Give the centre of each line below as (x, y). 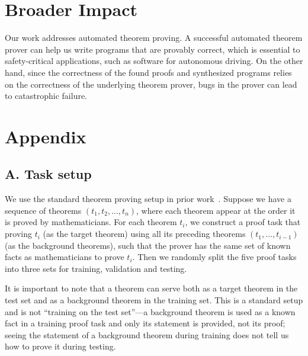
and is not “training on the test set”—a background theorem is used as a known (150, 311)
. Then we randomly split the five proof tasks (214, 257)
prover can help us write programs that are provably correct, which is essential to (153, 49)
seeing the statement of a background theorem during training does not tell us (147, 334)
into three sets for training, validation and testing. (96, 268)
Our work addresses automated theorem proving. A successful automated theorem (154, 38)
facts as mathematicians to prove (65, 257)
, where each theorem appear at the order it (216, 210)
